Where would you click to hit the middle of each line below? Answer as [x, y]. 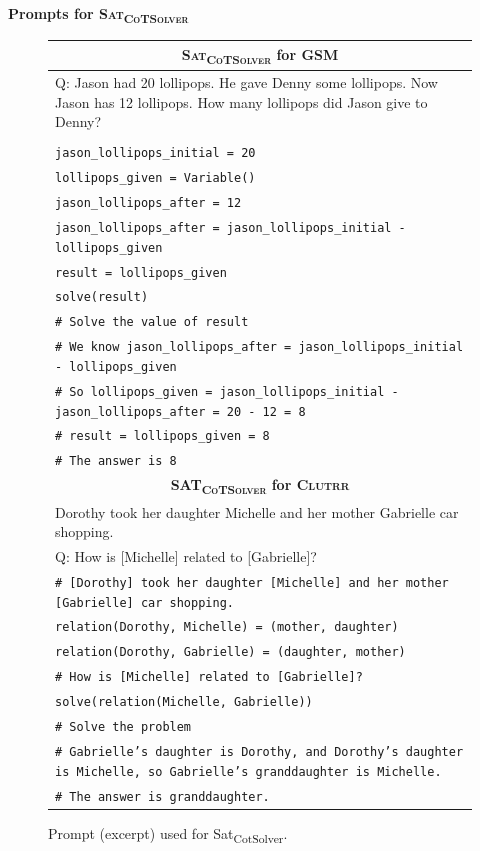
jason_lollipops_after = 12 [148, 203]
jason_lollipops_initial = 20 [155, 153]
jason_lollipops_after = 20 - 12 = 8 [180, 411]
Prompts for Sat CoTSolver [98, 14]
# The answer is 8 [116, 461]
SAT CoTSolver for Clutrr [260, 486]
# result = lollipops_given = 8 [162, 436]
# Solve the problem [123, 727]
